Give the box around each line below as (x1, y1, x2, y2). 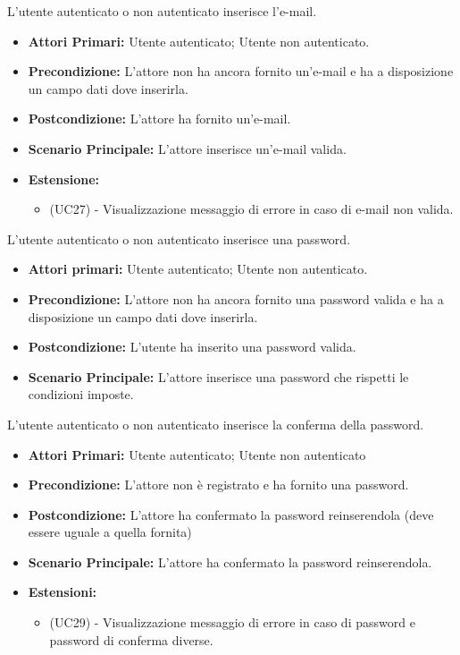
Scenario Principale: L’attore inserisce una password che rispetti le (28, 367, 409, 386)
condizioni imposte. (28, 385, 134, 404)
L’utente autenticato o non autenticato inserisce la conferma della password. (7, 414, 424, 433)
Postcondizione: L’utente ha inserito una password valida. (28, 337, 356, 356)
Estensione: (28, 169, 99, 188)
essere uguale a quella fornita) (28, 523, 192, 541)
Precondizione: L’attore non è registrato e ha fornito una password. (28, 475, 409, 494)
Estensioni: (28, 583, 97, 601)
